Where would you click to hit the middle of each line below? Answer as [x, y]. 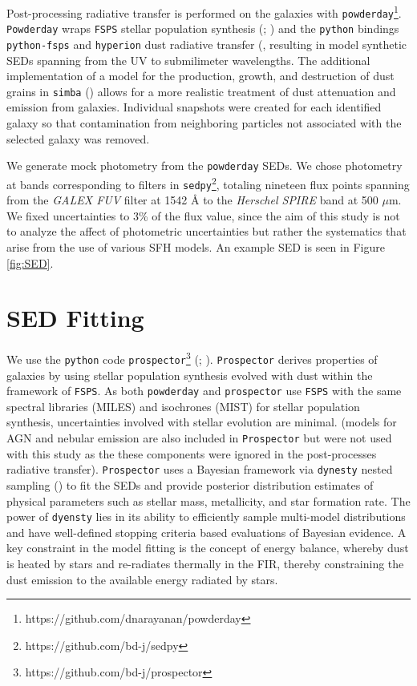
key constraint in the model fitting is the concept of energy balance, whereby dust [208, 548]
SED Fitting [75, 318]
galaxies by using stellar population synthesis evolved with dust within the [190, 375]
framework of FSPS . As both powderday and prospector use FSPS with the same [204, 391]
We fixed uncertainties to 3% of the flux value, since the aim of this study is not [203, 215]
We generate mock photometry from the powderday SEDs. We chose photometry [204, 165]
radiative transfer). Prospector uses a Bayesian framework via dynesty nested [200, 469]
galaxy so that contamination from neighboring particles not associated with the [204, 123]
